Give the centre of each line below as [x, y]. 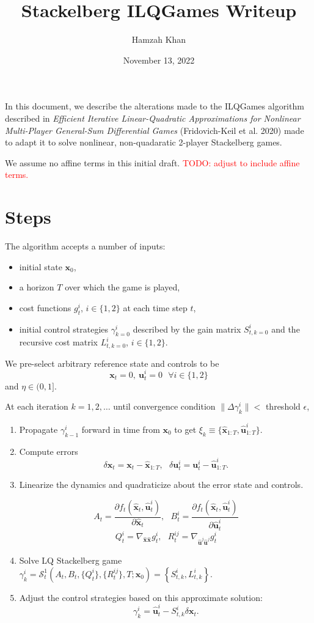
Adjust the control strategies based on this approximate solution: [141, 597]
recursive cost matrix [58, 342]
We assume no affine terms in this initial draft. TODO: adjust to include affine [152, 162]
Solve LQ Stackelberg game [71, 560]
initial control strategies [64, 329]
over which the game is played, [122, 287]
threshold [283, 406]
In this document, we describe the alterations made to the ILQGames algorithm [155, 106]
